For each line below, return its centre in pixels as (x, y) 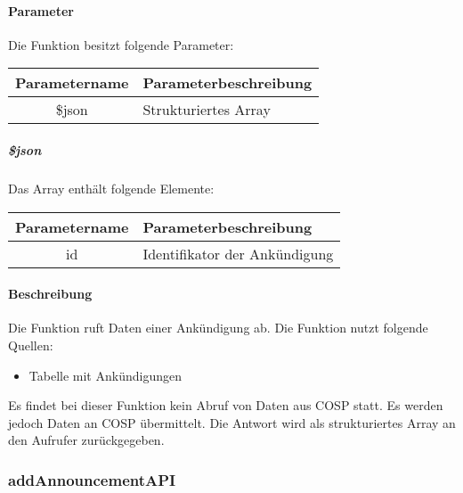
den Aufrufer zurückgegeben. (86, 440)
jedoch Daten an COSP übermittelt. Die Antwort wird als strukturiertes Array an (232, 422)
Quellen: (31, 345)
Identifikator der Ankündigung (238, 253)
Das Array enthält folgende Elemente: (111, 188)
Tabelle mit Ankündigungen (105, 375)
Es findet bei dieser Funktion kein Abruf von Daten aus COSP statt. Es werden (226, 405)
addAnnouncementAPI (92, 479)
